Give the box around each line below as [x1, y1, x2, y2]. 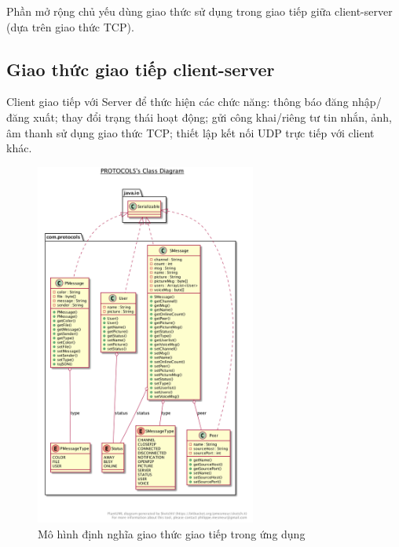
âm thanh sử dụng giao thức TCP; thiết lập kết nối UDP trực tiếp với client [6, 124, 375, 140]
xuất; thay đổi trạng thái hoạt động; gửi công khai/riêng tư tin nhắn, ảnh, [33, 108, 392, 125]
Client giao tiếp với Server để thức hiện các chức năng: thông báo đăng [6, 93, 349, 110]
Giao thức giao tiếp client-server [6, 57, 275, 81]
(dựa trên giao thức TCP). [6, 18, 134, 35]
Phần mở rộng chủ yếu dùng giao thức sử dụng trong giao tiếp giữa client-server [6, 3, 393, 19]
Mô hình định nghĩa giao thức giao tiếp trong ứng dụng [38, 525, 306, 542]
